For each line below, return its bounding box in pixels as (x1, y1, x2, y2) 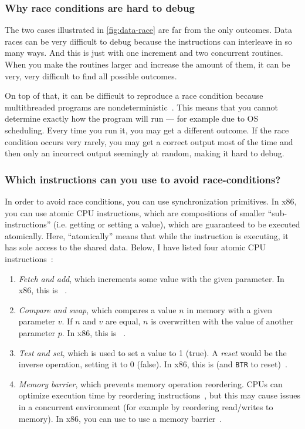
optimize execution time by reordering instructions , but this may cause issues (18, 389, 300, 401)
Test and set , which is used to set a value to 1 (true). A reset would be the (18, 346, 287, 358)
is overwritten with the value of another (151, 315, 294, 327)
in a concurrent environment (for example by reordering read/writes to (18, 400, 273, 413)
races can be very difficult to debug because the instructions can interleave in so (5, 35, 293, 47)
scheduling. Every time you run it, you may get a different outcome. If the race (5, 123, 289, 136)
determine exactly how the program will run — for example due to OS (5, 112, 259, 125)
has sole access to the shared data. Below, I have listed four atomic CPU (5, 241, 266, 253)
